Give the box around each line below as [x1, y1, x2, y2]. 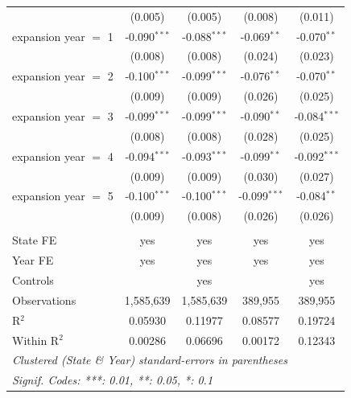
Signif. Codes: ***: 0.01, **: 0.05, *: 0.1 [12, 371, 213, 388]
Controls [12, 271, 54, 288]
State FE [12, 232, 57, 248]
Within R [12, 331, 60, 348]
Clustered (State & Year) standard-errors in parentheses [12, 351, 287, 368]
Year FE [12, 252, 54, 269]
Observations [12, 291, 76, 308]
